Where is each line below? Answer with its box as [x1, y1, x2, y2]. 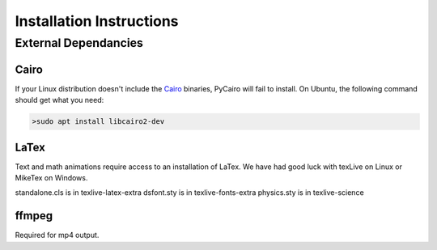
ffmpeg [15, 209, 53, 222]
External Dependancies [15, 36, 143, 50]
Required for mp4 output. [15, 231, 100, 240]
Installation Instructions [15, 12, 179, 30]
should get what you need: [15, 95, 104, 105]
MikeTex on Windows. [15, 172, 88, 182]
